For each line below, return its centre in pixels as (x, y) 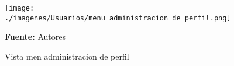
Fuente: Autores (35, 37)
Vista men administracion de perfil (67, 56)
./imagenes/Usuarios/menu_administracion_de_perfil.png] (118, 18)
